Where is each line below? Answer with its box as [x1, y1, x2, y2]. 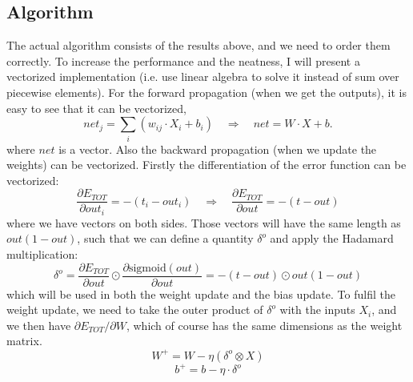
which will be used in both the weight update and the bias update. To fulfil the [6, 285, 395, 302]
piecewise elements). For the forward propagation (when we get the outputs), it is [6, 83, 407, 100]
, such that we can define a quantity [77, 230, 254, 247]
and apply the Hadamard [270, 230, 394, 247]
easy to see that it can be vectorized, [6, 99, 186, 116]
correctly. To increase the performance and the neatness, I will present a [6, 52, 360, 69]
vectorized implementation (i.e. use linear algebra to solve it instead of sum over [6, 68, 399, 85]
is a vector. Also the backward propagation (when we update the [58, 140, 377, 157]
